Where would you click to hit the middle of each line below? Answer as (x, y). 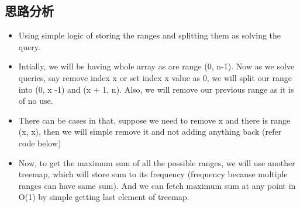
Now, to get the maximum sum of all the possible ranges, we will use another (157, 162)
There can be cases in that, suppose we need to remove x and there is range (154, 120)
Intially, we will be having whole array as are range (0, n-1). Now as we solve (156, 66)
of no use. (36, 101)
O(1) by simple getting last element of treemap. (104, 197)
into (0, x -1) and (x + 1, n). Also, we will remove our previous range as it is (156, 89)
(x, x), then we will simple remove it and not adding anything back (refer (150, 131)
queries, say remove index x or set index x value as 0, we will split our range (155, 77)
